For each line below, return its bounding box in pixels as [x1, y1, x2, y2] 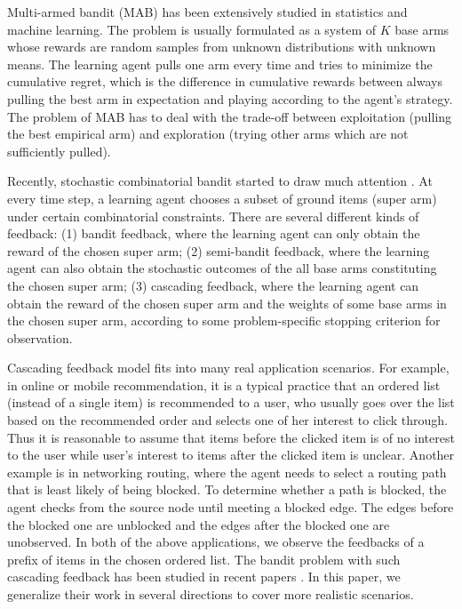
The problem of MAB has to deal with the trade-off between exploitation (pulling [7, 107, 452, 125]
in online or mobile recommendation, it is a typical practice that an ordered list [7, 375, 441, 394]
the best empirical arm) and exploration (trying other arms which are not [7, 124, 409, 143]
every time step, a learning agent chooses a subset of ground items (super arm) [7, 188, 437, 207]
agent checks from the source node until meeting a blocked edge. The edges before [7, 498, 454, 517]
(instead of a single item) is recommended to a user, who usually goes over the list [7, 393, 455, 412]
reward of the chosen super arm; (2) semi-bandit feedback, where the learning [7, 241, 430, 260]
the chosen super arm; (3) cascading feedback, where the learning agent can [7, 276, 419, 294]
